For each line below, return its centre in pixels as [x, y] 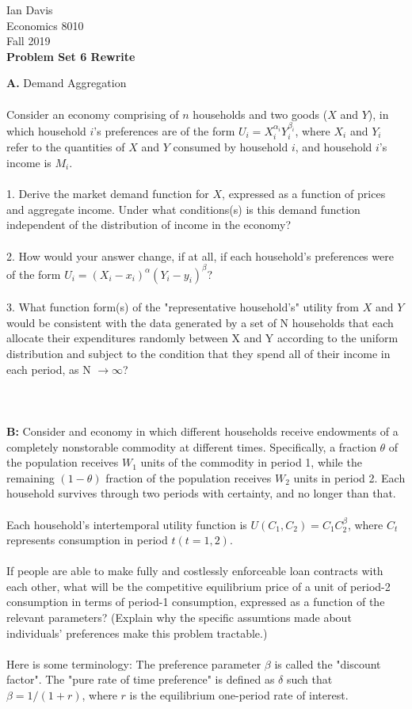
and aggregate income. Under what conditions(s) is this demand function [183, 209]
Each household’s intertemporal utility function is [127, 524]
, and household [334, 147]
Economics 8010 [45, 25]
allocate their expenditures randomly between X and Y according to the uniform [202, 338]
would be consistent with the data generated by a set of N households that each [200, 322]
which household [46, 130]
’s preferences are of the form [164, 130]
